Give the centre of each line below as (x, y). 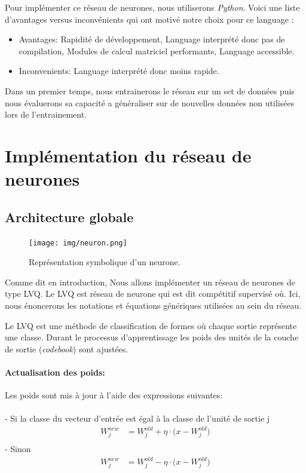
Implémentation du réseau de (128, 155)
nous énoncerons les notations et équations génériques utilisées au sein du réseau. (153, 305)
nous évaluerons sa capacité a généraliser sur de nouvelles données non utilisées (150, 102)
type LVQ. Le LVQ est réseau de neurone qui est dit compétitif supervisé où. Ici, (153, 294)
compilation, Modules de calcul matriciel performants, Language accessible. (157, 50)
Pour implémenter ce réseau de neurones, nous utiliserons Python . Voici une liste (152, 7)
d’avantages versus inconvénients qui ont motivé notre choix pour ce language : (149, 19)
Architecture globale (69, 216)
